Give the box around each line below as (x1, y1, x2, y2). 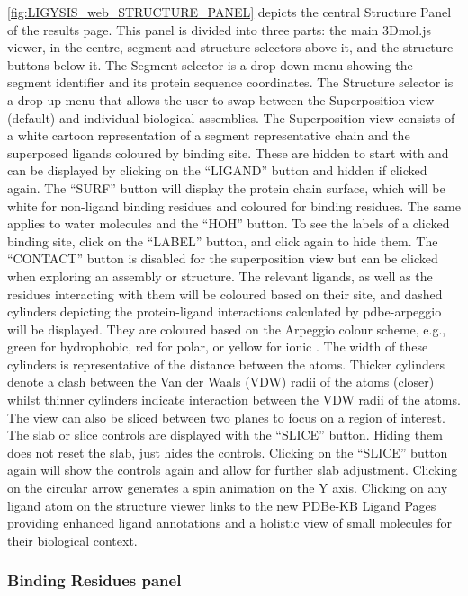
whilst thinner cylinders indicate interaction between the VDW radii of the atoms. (7, 390, 461, 409)
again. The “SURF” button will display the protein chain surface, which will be (7, 178, 445, 197)
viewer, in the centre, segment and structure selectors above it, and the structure (7, 38, 454, 57)
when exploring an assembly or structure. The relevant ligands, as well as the (7, 266, 433, 285)
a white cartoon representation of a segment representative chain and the (7, 126, 410, 145)
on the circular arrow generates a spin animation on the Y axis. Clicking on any (7, 478, 448, 497)
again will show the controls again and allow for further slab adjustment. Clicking (7, 460, 458, 479)
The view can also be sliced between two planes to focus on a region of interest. (7, 407, 445, 426)
